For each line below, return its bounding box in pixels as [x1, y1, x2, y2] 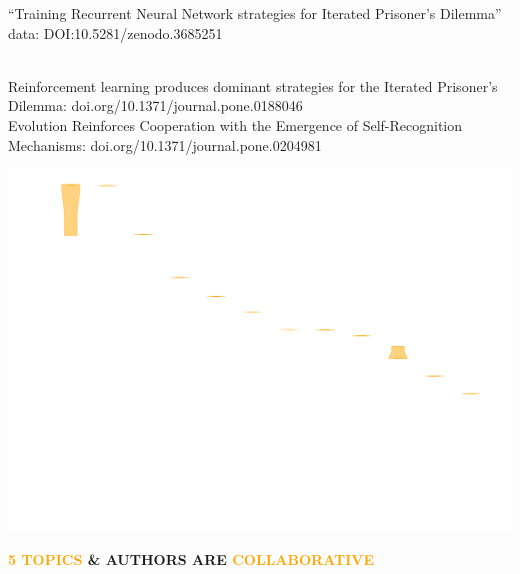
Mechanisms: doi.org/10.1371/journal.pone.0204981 [8, 134, 322, 155]
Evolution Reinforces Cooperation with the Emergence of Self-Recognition [8, 114, 463, 135]
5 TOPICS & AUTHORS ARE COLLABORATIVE [8, 548, 375, 569]
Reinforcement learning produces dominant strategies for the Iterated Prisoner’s [8, 75, 498, 96]
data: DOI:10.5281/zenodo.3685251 [8, 22, 223, 43]
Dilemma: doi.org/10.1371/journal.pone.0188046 [8, 95, 303, 116]
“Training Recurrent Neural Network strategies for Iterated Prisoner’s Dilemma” [8, 3, 502, 23]
